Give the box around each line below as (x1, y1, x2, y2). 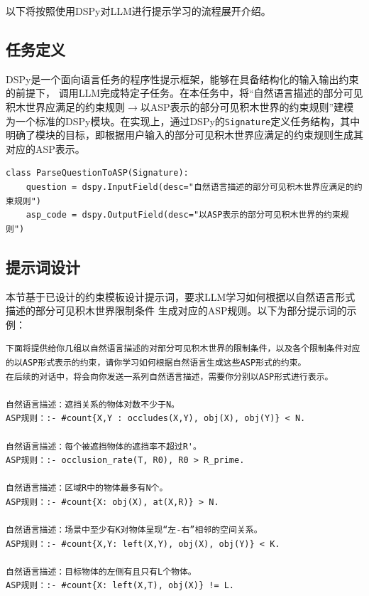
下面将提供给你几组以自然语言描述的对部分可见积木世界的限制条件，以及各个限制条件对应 (6, 344, 360, 354)
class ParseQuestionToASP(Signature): (6, 168, 189, 179)
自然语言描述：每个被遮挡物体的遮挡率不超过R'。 (6, 441, 202, 452)
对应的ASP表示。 (6, 141, 85, 156)
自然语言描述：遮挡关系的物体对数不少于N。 (6, 399, 180, 410)
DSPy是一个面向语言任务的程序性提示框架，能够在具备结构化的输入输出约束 (6, 71, 359, 86)
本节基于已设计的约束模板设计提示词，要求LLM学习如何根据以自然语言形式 (6, 289, 356, 304)
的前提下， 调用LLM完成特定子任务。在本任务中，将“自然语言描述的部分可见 (6, 85, 363, 100)
